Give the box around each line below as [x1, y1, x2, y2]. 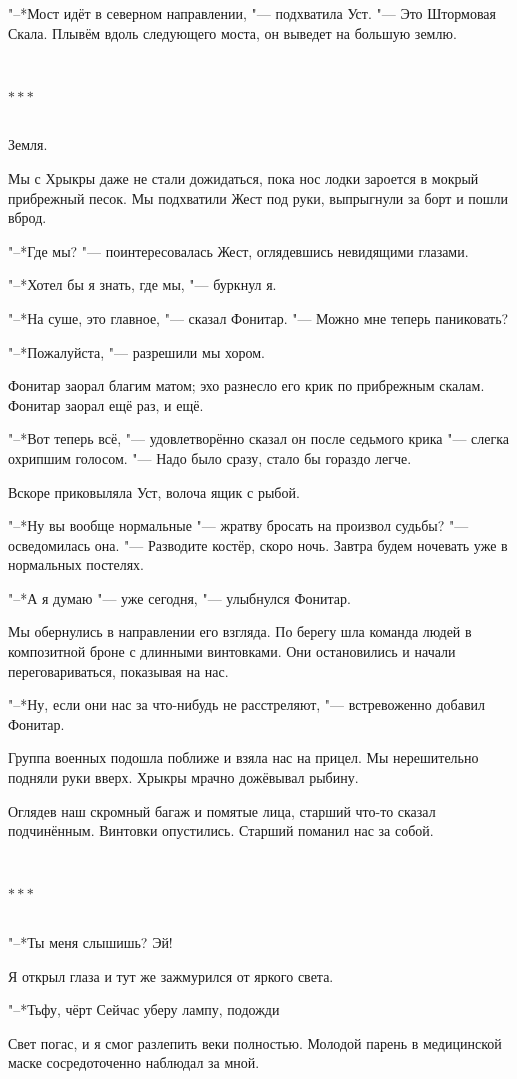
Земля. [8, 134, 48, 155]
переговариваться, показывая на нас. [8, 660, 229, 681]
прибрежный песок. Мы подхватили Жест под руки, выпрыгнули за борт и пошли [8, 187, 509, 208]
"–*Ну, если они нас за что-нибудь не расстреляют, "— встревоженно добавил [8, 694, 486, 715]
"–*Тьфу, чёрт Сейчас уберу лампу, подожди [8, 999, 280, 1020]
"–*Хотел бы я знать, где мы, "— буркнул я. [8, 274, 277, 295]
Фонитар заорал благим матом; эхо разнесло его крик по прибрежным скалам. [8, 375, 485, 396]
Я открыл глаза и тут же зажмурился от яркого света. [8, 965, 334, 986]
